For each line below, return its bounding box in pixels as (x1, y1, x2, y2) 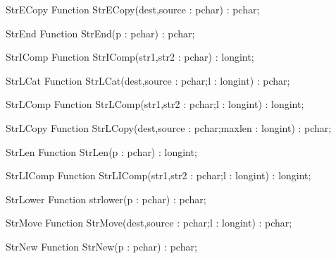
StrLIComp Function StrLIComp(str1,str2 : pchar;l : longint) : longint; (6, 168, 311, 183)
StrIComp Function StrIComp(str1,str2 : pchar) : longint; (6, 49, 254, 64)
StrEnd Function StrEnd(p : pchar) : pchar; (6, 25, 195, 40)
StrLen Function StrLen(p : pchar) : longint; (6, 144, 197, 159)
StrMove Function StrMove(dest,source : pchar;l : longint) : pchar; (6, 215, 292, 230)
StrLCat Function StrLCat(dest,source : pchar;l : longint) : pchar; (6, 73, 290, 88)
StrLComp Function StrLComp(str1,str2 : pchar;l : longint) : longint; (6, 97, 304, 112)
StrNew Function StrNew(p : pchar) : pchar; (6, 239, 197, 253)
